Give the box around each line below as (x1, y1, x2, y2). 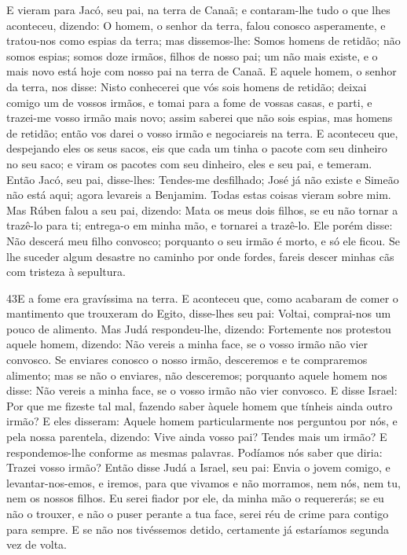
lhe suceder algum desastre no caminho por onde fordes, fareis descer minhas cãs (6, 248, 394, 264)
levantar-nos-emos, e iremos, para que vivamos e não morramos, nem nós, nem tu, (6, 474, 401, 491)
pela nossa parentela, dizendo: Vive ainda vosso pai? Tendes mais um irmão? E (6, 428, 387, 445)
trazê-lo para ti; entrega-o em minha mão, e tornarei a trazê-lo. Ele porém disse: (6, 217, 393, 233)
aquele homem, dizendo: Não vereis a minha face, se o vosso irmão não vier (6, 336, 368, 352)
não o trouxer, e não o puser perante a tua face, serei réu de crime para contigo (6, 505, 389, 521)
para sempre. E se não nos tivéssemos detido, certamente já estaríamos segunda (6, 520, 390, 537)
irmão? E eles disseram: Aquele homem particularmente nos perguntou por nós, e (6, 413, 398, 429)
